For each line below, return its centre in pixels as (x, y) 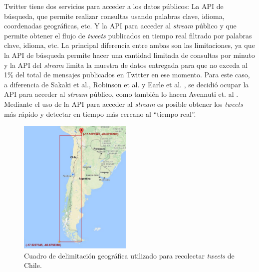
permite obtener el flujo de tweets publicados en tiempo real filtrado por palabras (128, 35)
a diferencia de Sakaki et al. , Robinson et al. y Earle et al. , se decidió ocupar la (127, 84)
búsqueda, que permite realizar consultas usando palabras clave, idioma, (114, 16)
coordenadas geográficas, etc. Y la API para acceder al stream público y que (120, 26)
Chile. (33, 265)
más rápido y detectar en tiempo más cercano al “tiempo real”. (100, 114)
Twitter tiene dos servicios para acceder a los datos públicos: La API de (114, 6)
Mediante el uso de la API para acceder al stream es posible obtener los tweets (124, 104)
